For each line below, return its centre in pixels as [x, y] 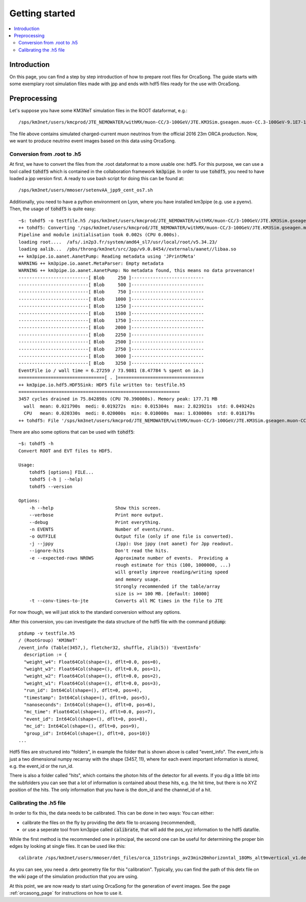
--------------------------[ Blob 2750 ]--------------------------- [111, 349]
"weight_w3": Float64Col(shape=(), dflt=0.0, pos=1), [92, 669]
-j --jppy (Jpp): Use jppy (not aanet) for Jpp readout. [131, 544]
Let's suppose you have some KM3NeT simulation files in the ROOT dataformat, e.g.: [98, 110]
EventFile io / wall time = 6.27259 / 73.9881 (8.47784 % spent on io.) [111, 370]
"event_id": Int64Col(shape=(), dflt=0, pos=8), [86, 719]
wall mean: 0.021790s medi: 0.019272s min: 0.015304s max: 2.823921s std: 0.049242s [139, 406]
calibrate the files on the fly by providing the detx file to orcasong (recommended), [109, 822]
